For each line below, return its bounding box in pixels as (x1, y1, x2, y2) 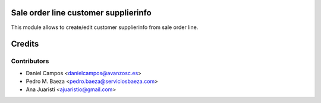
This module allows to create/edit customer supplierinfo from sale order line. (11, 24, 199, 31)
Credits (11, 39, 39, 49)
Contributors (11, 57, 49, 65)
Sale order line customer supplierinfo (11, 8, 152, 18)
